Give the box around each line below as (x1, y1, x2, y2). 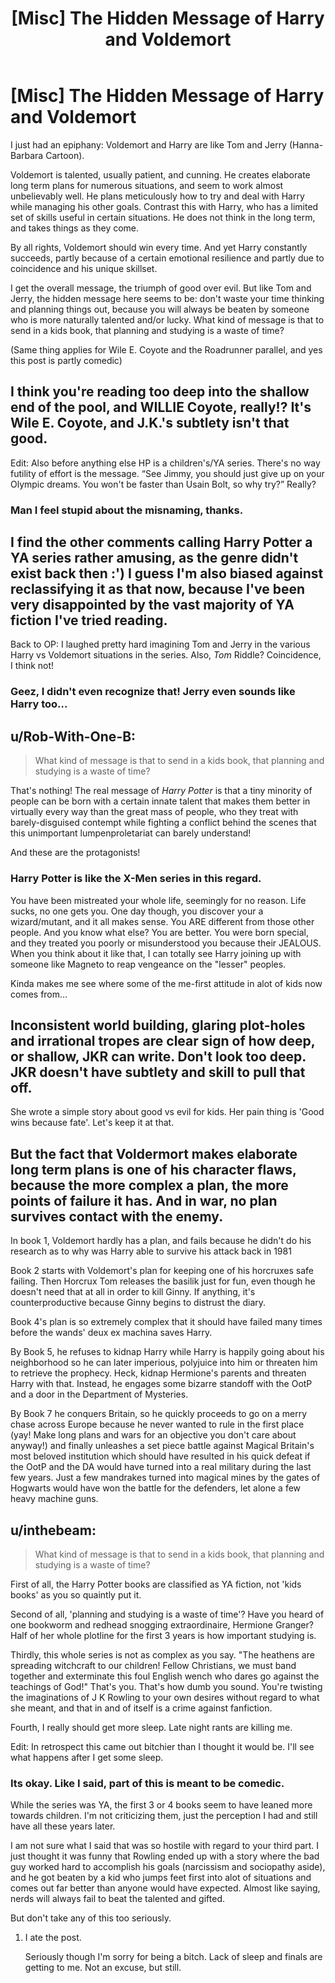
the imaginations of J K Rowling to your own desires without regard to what (10, 1691, 320, 1703)
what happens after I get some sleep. (10, 1751, 164, 1763)
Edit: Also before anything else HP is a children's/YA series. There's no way (10, 457, 321, 469)
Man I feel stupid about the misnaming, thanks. (10, 503, 244, 517)
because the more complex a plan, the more (10, 1177, 289, 1194)
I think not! (10, 660, 55, 672)
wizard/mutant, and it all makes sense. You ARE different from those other (10, 915, 315, 927)
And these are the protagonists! (10, 847, 141, 859)
